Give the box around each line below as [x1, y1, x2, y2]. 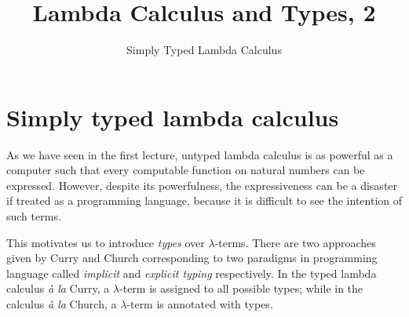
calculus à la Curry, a [6, 280, 110, 297]
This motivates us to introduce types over [6, 234, 205, 250]
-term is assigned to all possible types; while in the [119, 280, 363, 297]
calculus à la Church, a [6, 296, 117, 312]
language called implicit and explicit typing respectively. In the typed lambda [6, 264, 377, 281]
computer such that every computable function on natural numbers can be [6, 162, 365, 178]
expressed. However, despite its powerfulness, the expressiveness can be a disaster [6, 177, 398, 193]
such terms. [6, 208, 61, 224]
